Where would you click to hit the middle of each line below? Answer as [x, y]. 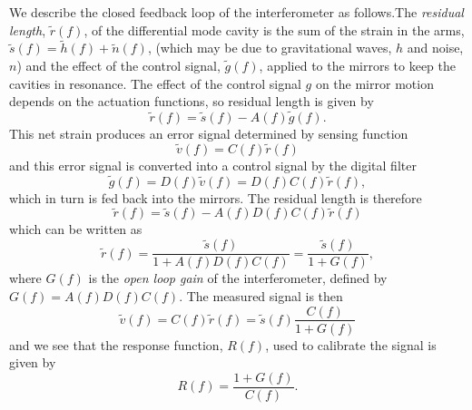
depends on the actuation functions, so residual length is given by [192, 101]
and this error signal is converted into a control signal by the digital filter [213, 165]
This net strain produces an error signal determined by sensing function [209, 133]
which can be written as [76, 229]
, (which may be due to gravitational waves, [270, 48]
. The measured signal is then [261, 295]
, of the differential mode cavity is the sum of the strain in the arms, [274, 29]
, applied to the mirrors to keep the [358, 65]
